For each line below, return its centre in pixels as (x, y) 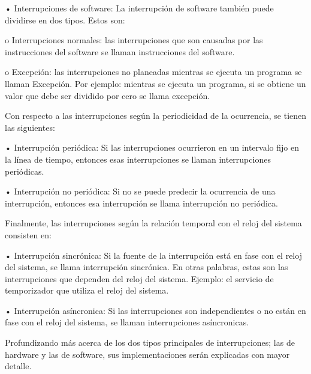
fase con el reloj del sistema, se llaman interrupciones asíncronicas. (127, 322)
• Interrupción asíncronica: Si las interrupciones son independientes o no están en (155, 310)
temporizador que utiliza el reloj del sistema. (87, 290)
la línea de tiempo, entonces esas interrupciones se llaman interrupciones (138, 159)
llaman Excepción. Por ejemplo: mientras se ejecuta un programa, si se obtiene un (155, 83)
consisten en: (28, 234)
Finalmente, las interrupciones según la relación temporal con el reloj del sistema (153, 223)
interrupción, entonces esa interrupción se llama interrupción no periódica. (141, 203)
